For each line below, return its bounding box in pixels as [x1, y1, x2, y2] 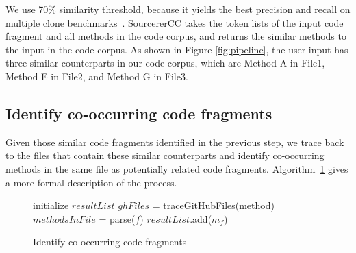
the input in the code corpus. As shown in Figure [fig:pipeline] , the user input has [5, 42, 348, 56]
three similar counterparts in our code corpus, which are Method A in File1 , [5, 56, 325, 70]
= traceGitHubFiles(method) [152, 198, 275, 213]
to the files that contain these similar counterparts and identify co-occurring [5, 148, 325, 162]
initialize [33, 198, 69, 213]
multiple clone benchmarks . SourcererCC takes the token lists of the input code [5, 15, 344, 29]
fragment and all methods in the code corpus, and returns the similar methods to [5, 29, 346, 43]
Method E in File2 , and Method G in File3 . [5, 69, 188, 83]
